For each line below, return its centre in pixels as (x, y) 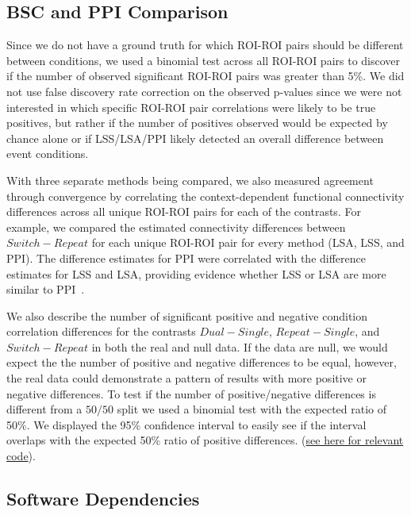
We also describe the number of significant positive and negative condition (187, 315)
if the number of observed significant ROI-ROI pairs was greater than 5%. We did (205, 76)
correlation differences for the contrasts (101, 331)
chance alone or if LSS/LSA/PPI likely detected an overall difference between (195, 138)
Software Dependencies (103, 499)
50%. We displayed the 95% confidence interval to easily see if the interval (186, 424)
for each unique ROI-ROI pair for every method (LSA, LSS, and (248, 242)
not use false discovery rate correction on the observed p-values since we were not (204, 91)
